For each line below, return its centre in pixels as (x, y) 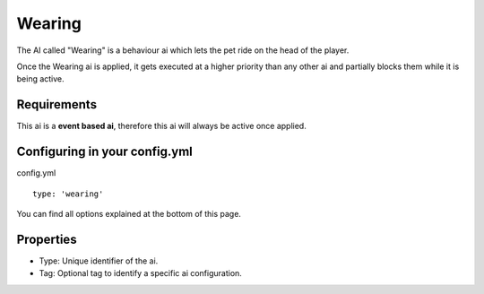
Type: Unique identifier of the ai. (99, 261)
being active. (40, 79)
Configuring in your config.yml (104, 152)
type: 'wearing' (68, 194)
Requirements (57, 104)
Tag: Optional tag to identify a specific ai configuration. (140, 273)
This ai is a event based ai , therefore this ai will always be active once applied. (161, 126)
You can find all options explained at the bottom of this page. (129, 213)
